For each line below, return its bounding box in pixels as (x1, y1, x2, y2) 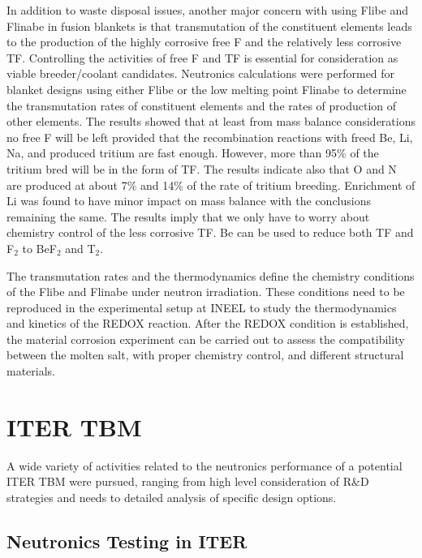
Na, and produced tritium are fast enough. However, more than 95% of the (6, 144, 379, 161)
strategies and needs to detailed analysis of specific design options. (6, 488, 337, 505)
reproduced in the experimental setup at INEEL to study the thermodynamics (6, 298, 397, 315)
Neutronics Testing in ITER (6, 528, 248, 553)
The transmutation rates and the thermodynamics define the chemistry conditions (6, 267, 415, 284)
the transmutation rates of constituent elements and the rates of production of (6, 97, 397, 114)
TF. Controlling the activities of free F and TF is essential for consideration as (6, 49, 398, 66)
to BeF (22, 239, 57, 256)
